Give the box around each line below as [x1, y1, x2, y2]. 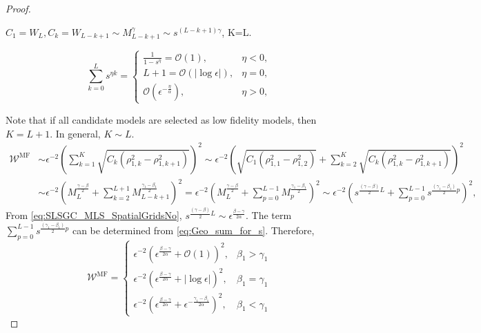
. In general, [50, 126, 101, 140]
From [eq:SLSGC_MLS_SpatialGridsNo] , [6, 208, 182, 222]
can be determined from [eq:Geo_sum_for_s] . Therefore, [72, 222, 315, 237]
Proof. [6, 1, 31, 15]
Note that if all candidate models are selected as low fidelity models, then [6, 112, 317, 126]
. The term [246, 208, 292, 222]
